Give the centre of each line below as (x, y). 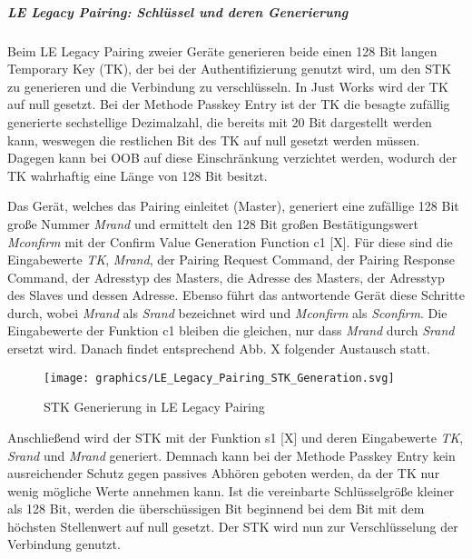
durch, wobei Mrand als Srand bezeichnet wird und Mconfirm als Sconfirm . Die (227, 312)
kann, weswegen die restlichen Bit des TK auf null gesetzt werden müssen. (214, 140)
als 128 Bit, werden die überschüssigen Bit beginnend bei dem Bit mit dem (216, 509)
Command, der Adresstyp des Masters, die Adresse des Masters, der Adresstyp (226, 277)
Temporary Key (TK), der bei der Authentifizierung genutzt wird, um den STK (230, 69)
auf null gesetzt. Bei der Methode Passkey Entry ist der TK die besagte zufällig (229, 104)
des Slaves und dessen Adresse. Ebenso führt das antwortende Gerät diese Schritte (236, 295)
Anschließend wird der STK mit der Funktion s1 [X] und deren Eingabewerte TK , (236, 437)
